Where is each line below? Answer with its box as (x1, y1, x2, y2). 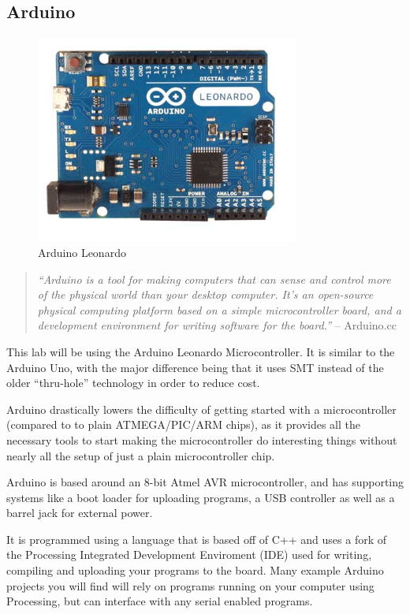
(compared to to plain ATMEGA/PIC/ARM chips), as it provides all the (6, 416, 361, 433)
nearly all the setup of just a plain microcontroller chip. (6, 447, 275, 463)
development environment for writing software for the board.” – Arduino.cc (37, 317, 397, 333)
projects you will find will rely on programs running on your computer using (6, 577, 375, 594)
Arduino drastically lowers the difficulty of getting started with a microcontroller (6, 400, 397, 417)
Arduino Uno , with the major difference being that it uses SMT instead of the (6, 359, 384, 375)
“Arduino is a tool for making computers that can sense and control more (37, 270, 391, 287)
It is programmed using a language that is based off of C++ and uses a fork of (6, 530, 387, 547)
